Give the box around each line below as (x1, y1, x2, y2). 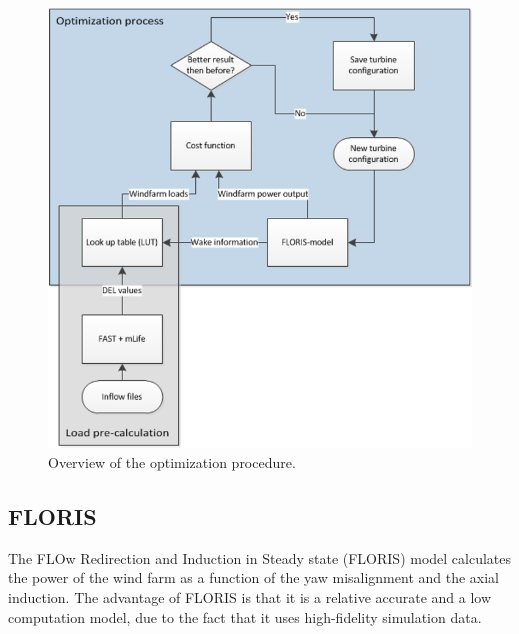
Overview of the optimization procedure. (48, 452, 296, 473)
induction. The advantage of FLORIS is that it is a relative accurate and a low (8, 587, 492, 608)
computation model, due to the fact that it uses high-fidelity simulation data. (8, 606, 482, 627)
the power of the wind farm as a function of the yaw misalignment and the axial (8, 567, 500, 588)
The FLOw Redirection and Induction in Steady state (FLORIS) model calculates (8, 547, 512, 568)
